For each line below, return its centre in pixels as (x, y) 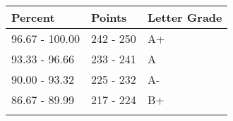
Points (109, 17)
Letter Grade (185, 17)
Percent (33, 17)
